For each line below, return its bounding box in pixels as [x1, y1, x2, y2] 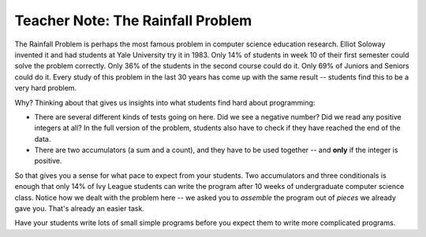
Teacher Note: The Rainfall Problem [14, 12, 252, 29]
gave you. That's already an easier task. [14, 204, 145, 213]
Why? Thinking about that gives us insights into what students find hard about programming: [14, 98, 316, 107]
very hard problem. [14, 83, 77, 93]
